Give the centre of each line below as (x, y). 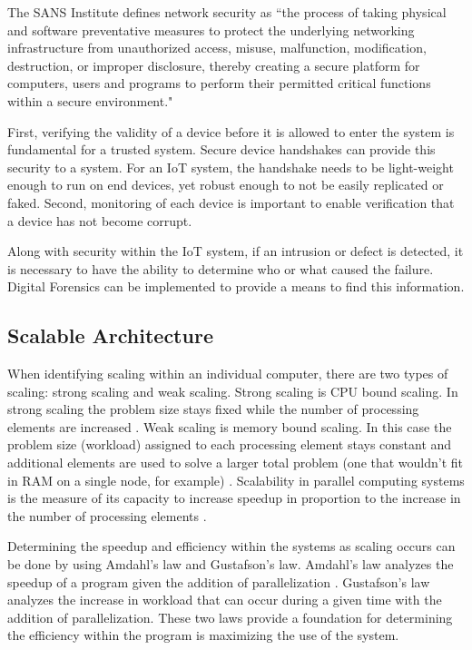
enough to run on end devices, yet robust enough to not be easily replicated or (226, 185)
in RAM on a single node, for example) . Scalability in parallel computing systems (236, 480)
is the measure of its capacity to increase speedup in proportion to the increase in (234, 498)
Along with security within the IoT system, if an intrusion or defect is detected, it (236, 251)
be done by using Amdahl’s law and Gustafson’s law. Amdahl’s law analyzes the (231, 564)
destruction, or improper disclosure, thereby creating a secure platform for (214, 65)
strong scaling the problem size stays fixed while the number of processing (213, 409)
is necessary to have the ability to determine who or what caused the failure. (221, 268)
